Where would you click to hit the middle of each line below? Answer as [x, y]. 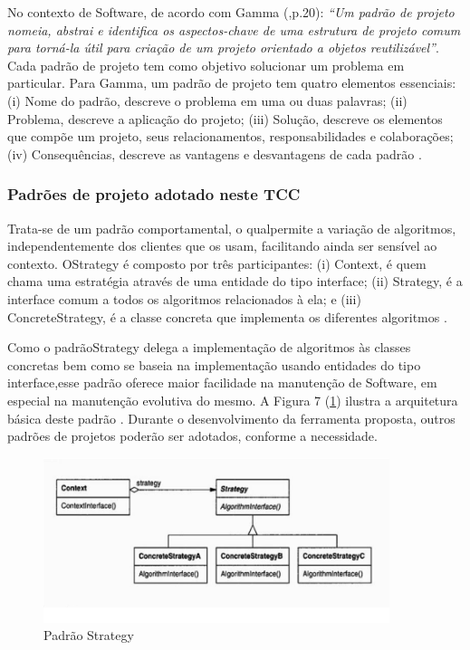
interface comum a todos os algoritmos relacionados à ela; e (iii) [184, 298]
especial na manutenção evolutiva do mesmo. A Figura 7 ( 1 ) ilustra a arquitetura [233, 400]
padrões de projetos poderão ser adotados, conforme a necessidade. [192, 436]
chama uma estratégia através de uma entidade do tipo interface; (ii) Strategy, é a [235, 281]
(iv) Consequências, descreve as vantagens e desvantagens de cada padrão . [215, 153]
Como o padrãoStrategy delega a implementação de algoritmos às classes [209, 347]
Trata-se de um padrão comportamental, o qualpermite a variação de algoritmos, [232, 228]
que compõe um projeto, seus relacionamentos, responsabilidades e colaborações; [230, 136]
